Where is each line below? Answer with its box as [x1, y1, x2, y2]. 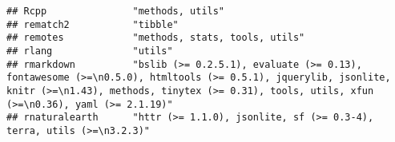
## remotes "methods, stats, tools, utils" [6, 32, 305, 44]
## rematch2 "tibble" [6, 18, 179, 30]
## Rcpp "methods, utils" [6, 6, 225, 17]
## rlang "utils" [6, 45, 173, 57]
